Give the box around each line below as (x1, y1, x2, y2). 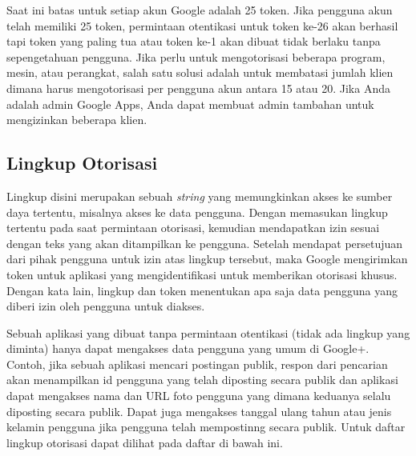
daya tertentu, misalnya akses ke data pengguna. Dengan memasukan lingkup (6, 203, 388, 220)
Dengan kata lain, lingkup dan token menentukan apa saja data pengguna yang (6, 282, 398, 298)
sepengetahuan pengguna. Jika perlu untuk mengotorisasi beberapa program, (6, 48, 386, 65)
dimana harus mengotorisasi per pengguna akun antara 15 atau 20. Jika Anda (6, 79, 390, 96)
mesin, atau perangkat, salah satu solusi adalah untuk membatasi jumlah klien (6, 64, 394, 81)
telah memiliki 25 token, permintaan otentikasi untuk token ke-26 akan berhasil (6, 17, 398, 34)
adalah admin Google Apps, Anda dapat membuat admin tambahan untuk (6, 95, 374, 112)
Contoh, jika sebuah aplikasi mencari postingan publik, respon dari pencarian (6, 355, 388, 372)
